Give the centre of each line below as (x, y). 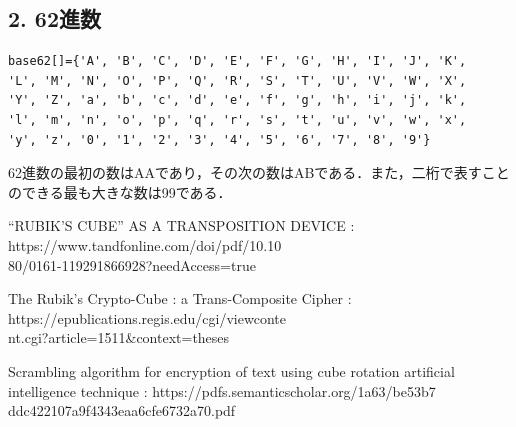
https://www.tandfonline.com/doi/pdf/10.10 (145, 244)
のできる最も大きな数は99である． (120, 191)
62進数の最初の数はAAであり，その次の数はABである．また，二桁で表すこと (259, 172)
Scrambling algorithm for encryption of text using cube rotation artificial (231, 370)
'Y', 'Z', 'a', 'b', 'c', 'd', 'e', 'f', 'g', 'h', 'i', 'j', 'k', (237, 100)
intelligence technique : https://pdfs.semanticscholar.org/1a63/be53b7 (222, 390)
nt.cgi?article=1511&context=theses (119, 337)
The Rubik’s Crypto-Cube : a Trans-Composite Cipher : (180, 298)
